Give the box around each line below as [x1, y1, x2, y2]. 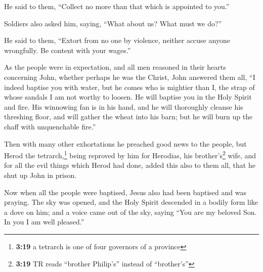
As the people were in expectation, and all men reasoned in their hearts [4, 62, 226, 72]
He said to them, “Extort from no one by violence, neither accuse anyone [4, 35, 230, 46]
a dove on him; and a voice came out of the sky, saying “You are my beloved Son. [4, 206, 257, 217]
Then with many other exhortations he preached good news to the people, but [4, 138, 247, 149]
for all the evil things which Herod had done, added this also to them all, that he [4, 160, 255, 170]
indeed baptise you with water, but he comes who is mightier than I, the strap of [4, 81, 255, 92]
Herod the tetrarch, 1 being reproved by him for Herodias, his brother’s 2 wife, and [4, 149, 256, 160]
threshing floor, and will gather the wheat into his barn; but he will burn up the [4, 111, 253, 122]
